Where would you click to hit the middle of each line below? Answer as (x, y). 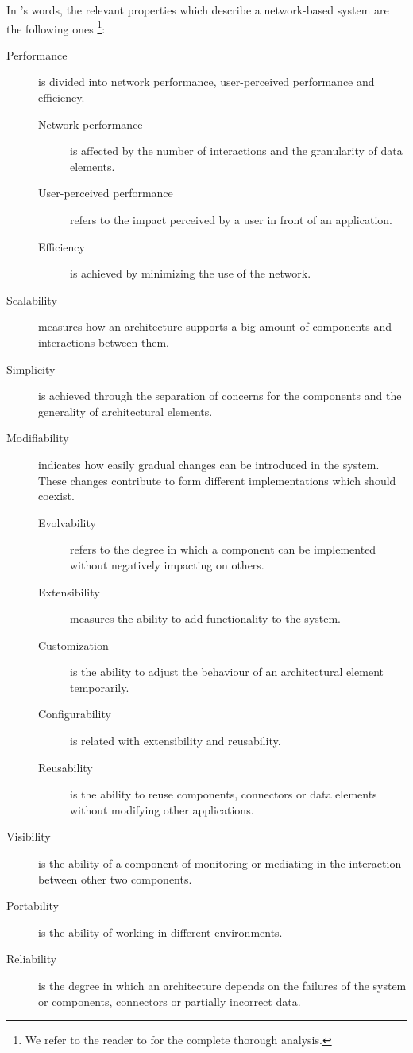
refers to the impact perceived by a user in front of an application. (231, 220)
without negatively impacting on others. (167, 564)
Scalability (32, 299)
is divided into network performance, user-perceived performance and (206, 82)
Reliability (32, 959)
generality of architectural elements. (125, 411)
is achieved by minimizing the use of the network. (191, 273)
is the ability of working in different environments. (160, 932)
